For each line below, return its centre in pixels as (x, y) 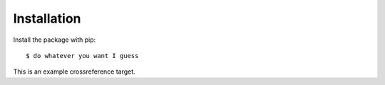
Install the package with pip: (55, 40)
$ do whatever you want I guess (82, 56)
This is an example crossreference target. (74, 72)
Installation (47, 18)
